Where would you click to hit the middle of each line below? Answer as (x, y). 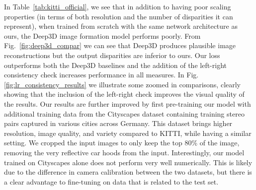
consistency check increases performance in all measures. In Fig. (101, 75)
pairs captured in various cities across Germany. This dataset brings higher (118, 123)
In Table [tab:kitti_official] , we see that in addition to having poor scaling (118, 6)
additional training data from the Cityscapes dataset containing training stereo (124, 113)
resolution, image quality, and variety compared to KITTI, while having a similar (128, 133)
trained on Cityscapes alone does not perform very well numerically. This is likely (128, 162)
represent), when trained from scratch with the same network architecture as (121, 26)
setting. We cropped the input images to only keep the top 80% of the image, (122, 143)
